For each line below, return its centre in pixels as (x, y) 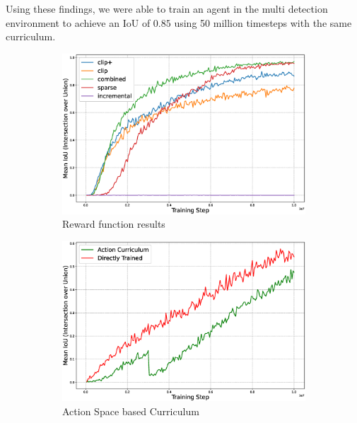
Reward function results (114, 224)
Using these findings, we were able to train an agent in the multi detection (167, 8)
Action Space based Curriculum (131, 411)
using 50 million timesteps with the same (263, 22)
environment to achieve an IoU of (78, 22)
